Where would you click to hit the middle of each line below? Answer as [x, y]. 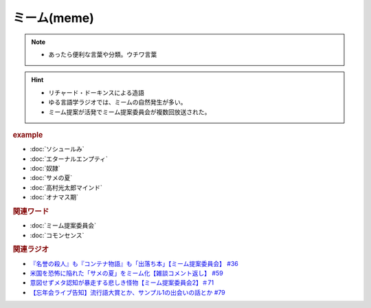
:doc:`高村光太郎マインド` [66, 187]
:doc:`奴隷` [45, 168]
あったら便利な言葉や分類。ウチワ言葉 [103, 54]
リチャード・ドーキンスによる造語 [96, 92]
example [28, 135]
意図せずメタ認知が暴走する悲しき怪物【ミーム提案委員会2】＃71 [122, 283]
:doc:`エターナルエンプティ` [69, 159]
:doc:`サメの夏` [51, 178]
